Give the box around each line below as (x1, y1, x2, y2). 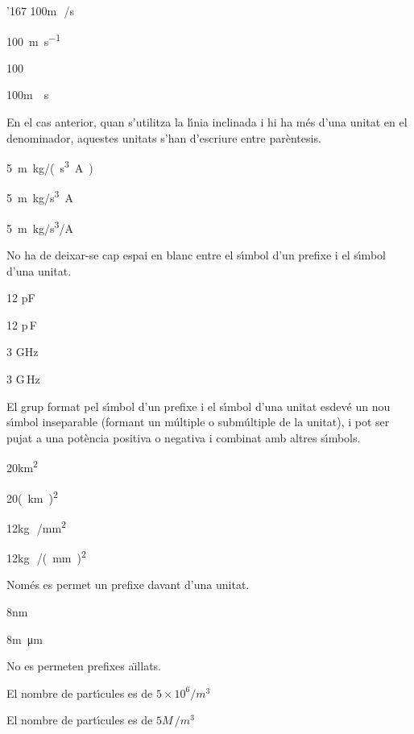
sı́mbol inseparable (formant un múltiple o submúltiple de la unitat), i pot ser (6, 413, 390, 430)
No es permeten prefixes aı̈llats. (6, 657, 162, 674)
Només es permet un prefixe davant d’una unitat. (6, 576, 250, 593)
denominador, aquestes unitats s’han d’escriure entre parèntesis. (6, 129, 321, 146)
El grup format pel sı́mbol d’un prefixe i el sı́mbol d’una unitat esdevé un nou (6, 397, 391, 414)
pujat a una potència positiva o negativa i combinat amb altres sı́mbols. (6, 429, 361, 446)
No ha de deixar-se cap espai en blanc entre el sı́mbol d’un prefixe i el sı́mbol (6, 246, 386, 263)
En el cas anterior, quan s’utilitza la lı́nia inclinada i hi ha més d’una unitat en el (6, 114, 408, 131)
